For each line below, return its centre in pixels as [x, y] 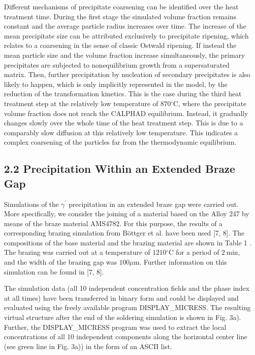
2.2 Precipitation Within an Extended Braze [120, 169]
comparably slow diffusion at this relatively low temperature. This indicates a [121, 132]
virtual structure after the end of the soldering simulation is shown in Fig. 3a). [123, 317]
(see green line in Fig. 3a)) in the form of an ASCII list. [88, 346]
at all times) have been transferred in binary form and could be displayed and [121, 297]
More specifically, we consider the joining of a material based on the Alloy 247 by [127, 214]
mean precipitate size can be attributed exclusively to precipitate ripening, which [126, 35]
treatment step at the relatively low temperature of [81, 103]
